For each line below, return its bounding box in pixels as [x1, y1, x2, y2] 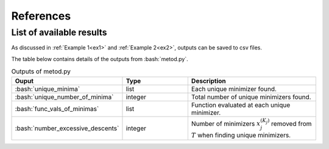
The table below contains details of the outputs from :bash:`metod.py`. [11, 55, 188, 62]
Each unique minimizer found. [191, 84, 277, 93]
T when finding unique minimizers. [191, 131, 291, 139]
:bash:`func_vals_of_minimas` [15, 104, 99, 113]
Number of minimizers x [191, 119, 261, 128]
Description [191, 76, 227, 85]
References [11, 9, 71, 23]
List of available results [11, 27, 107, 38]
